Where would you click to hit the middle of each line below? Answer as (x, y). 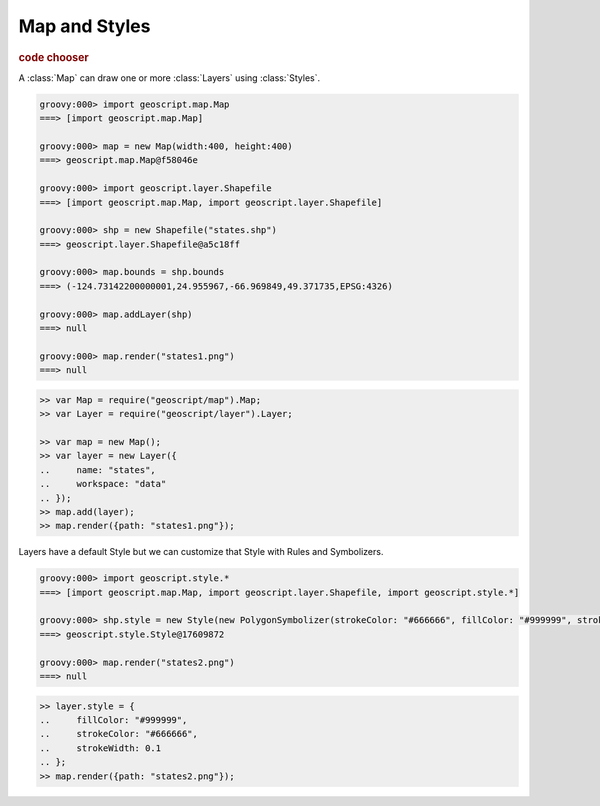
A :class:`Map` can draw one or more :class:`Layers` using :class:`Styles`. (169, 77)
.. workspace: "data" (103, 484)
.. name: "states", (98, 469)
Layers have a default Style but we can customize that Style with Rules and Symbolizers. (201, 552)
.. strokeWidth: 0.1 (100, 748)
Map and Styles (84, 26)
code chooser (53, 57)
